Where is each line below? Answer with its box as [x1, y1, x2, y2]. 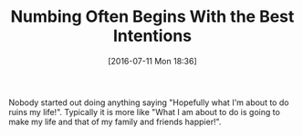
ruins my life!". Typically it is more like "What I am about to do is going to [8, 106, 280, 117]
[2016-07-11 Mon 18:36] [108, 55, 197, 66]
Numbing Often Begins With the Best [10, 6, 295, 27]
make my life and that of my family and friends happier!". [8, 116, 222, 127]
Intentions [112, 25, 193, 46]
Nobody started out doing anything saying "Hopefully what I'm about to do [8, 97, 289, 108]
